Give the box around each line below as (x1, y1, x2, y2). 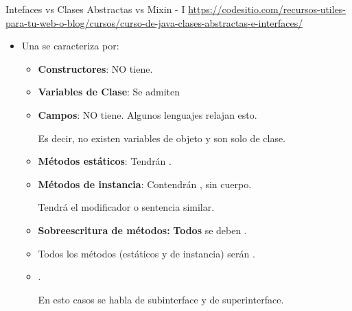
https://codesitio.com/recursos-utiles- (188, 2, 347, 16)
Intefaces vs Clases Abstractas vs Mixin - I (5, 2, 185, 16)
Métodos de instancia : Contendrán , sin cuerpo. (38, 176, 252, 191)
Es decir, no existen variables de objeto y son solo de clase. (38, 130, 286, 145)
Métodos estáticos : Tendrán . (38, 154, 172, 168)
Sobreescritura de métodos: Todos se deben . (38, 222, 247, 237)
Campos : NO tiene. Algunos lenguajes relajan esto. (38, 107, 257, 122)
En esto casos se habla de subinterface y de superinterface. (38, 292, 284, 306)
